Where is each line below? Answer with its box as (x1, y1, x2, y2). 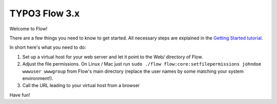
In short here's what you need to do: (9, 44, 87, 51)
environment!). (22, 75, 53, 81)
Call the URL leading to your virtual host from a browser (22, 82, 140, 89)
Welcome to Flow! (9, 26, 48, 32)
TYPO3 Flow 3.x (9, 8, 80, 19)
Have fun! (9, 92, 30, 98)
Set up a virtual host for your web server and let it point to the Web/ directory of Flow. (22, 54, 203, 60)
